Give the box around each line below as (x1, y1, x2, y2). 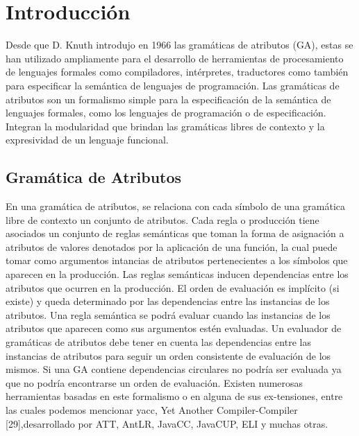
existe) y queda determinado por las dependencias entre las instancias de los (6, 294, 330, 308)
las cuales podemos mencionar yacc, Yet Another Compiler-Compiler (6, 402, 298, 417)
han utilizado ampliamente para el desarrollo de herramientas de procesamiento (6, 51, 344, 65)
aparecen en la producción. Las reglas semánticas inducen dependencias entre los (6, 267, 349, 281)
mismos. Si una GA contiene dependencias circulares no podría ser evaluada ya (6, 362, 342, 376)
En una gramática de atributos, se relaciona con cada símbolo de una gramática (6, 199, 346, 213)
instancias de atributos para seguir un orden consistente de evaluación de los (6, 348, 331, 363)
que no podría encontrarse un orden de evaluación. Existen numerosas (6, 375, 303, 390)
